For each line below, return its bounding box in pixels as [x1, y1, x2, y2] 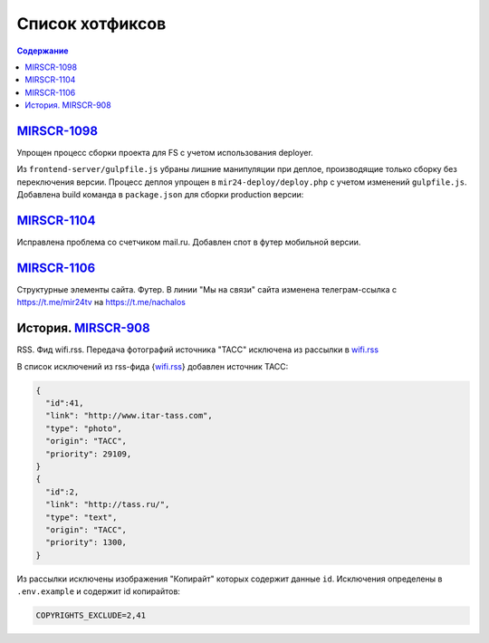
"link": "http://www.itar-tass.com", [45, 410, 213, 421]
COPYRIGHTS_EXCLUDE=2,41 [35, 610, 147, 620]
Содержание [16, 45, 69, 56]
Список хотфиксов [16, 14, 167, 34]
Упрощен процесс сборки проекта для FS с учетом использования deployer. [16, 148, 314, 158]
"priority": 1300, [45, 537, 127, 548]
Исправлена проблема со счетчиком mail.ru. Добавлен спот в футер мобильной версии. [16, 236, 361, 248]
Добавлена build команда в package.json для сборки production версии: [16, 189, 304, 200]
